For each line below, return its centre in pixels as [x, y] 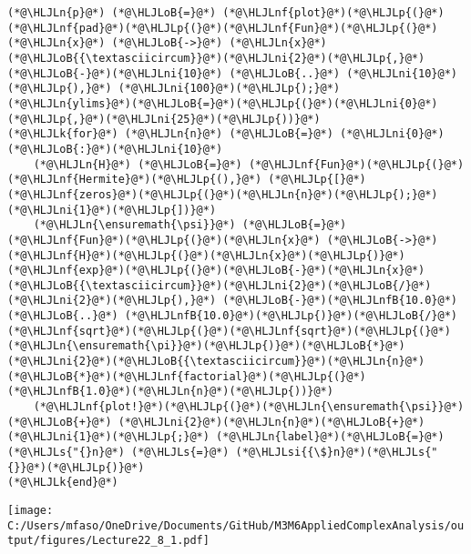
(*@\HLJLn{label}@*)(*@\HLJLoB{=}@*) [330, 437]
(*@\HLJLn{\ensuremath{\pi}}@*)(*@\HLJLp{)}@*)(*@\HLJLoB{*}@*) [206, 346]
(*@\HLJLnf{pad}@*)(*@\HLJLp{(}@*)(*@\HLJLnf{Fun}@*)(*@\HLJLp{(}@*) [223, 28]
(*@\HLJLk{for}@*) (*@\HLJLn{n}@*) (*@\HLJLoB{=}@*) [170, 134]
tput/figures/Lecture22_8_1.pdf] [108, 541]
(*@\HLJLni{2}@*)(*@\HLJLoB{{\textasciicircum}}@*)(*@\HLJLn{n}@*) [216, 362]
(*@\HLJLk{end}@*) [63, 483]
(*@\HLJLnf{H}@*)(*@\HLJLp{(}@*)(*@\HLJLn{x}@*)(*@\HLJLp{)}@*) [206, 255]
